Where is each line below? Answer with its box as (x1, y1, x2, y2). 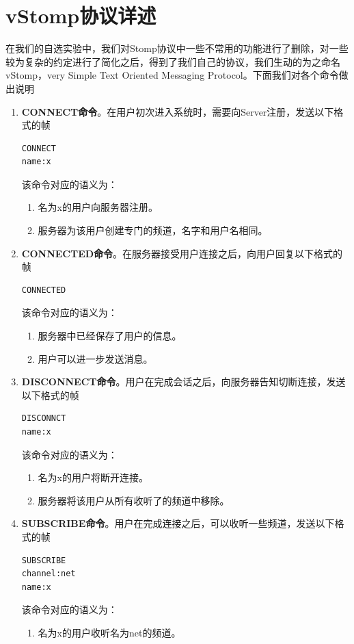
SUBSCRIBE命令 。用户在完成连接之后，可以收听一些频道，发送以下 (21, 516, 335, 530)
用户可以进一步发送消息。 (38, 351, 153, 365)
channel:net (21, 569, 76, 579)
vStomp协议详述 (5, 1, 156, 29)
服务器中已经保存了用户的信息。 (38, 329, 182, 343)
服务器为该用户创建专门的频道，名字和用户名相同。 (38, 223, 268, 237)
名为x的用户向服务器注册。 (38, 200, 158, 214)
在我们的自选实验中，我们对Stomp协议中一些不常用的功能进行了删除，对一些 (5, 41, 349, 55)
